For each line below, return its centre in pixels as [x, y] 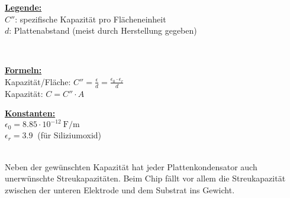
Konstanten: [30, 113]
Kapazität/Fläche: [38, 81]
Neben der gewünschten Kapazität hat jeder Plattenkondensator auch [131, 166]
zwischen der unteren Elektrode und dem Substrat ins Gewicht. [120, 189]
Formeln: [23, 70]
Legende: [23, 7]
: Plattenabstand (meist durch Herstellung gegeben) [103, 30]
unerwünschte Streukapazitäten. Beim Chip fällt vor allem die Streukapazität [145, 178]
